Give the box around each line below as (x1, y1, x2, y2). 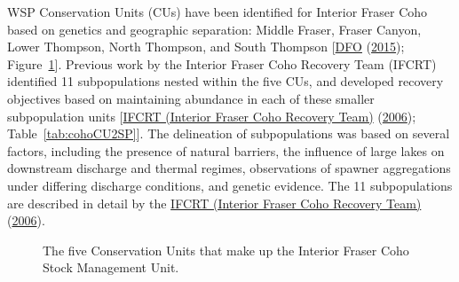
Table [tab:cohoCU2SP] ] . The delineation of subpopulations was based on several (7, 124, 450, 143)
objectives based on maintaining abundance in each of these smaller (7, 89, 375, 107)
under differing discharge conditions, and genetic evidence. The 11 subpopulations (7, 176, 453, 194)
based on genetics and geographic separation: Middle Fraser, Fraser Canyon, (7, 20, 422, 38)
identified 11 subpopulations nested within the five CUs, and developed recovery (7, 72, 444, 90)
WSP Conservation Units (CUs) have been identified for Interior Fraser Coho (7, 3, 428, 20)
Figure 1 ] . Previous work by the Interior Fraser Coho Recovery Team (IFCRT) (7, 54, 437, 73)
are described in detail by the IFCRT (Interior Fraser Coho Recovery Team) (7, 193, 422, 212)
